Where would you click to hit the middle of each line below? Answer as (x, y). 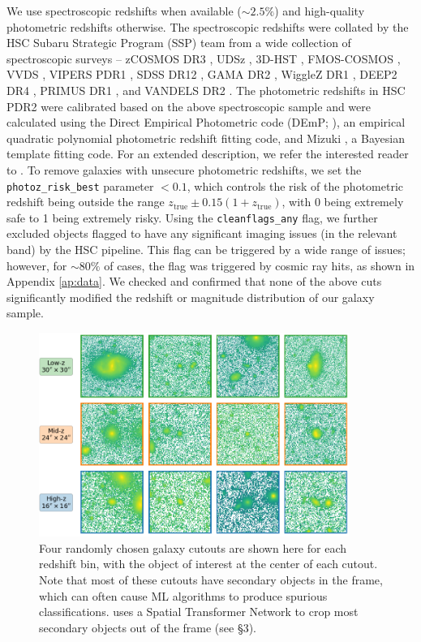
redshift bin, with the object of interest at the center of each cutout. (208, 564)
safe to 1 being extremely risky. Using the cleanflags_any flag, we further (192, 217)
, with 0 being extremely (343, 202)
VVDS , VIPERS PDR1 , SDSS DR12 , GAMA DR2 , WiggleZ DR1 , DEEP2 (202, 74)
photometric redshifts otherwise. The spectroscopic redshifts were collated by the (208, 26)
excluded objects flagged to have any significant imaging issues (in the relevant (202, 233)
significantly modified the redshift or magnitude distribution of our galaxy (191, 297)
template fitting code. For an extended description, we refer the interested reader (208, 154)
